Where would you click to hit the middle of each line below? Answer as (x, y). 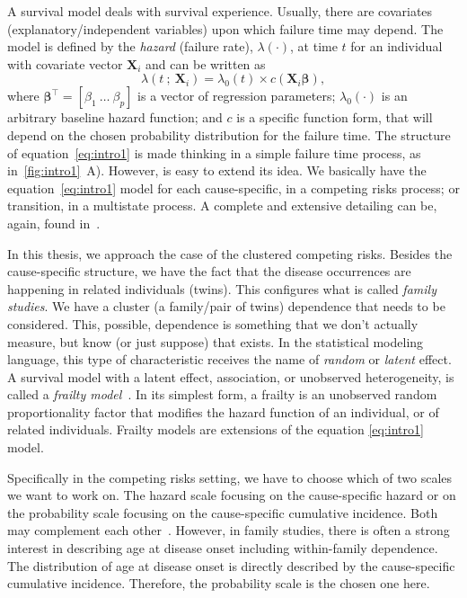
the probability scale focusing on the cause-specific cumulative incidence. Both (223, 512)
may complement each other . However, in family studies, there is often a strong (229, 530)
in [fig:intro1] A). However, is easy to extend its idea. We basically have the (217, 170)
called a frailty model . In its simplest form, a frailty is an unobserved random (222, 394)
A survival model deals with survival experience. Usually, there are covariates (220, 11)
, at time (314, 46)
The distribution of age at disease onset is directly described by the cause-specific (231, 565)
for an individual (397, 46)
